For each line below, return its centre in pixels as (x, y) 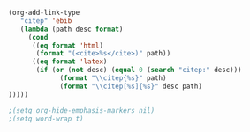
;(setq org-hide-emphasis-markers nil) (82, 110)
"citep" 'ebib (46, 21)
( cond (38, 37)
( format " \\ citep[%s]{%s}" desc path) (131, 86)
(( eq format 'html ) (67, 45)
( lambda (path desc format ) (72, 29)
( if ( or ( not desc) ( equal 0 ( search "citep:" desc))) (139, 70)
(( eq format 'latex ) (69, 62)
